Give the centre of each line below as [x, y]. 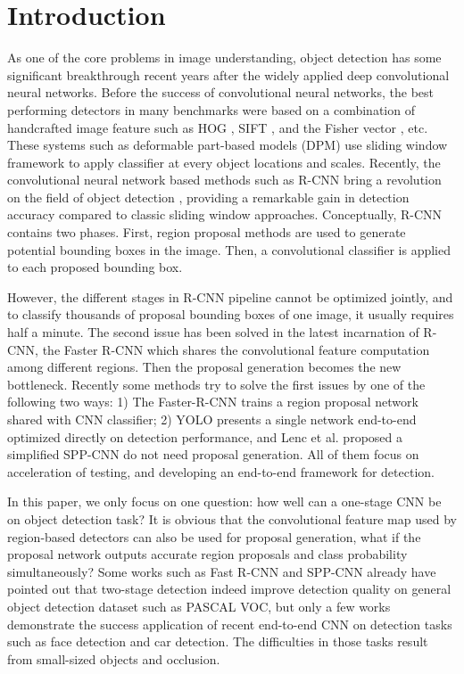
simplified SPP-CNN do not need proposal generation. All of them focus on [213, 454]
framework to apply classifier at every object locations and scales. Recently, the [224, 162]
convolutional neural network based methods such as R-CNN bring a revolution [224, 180]
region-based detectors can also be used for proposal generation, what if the [214, 536]
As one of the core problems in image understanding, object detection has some [224, 58]
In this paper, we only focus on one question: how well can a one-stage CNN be [224, 501]
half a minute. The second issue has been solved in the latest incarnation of [213, 332]
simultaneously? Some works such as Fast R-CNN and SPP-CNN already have [222, 571]
